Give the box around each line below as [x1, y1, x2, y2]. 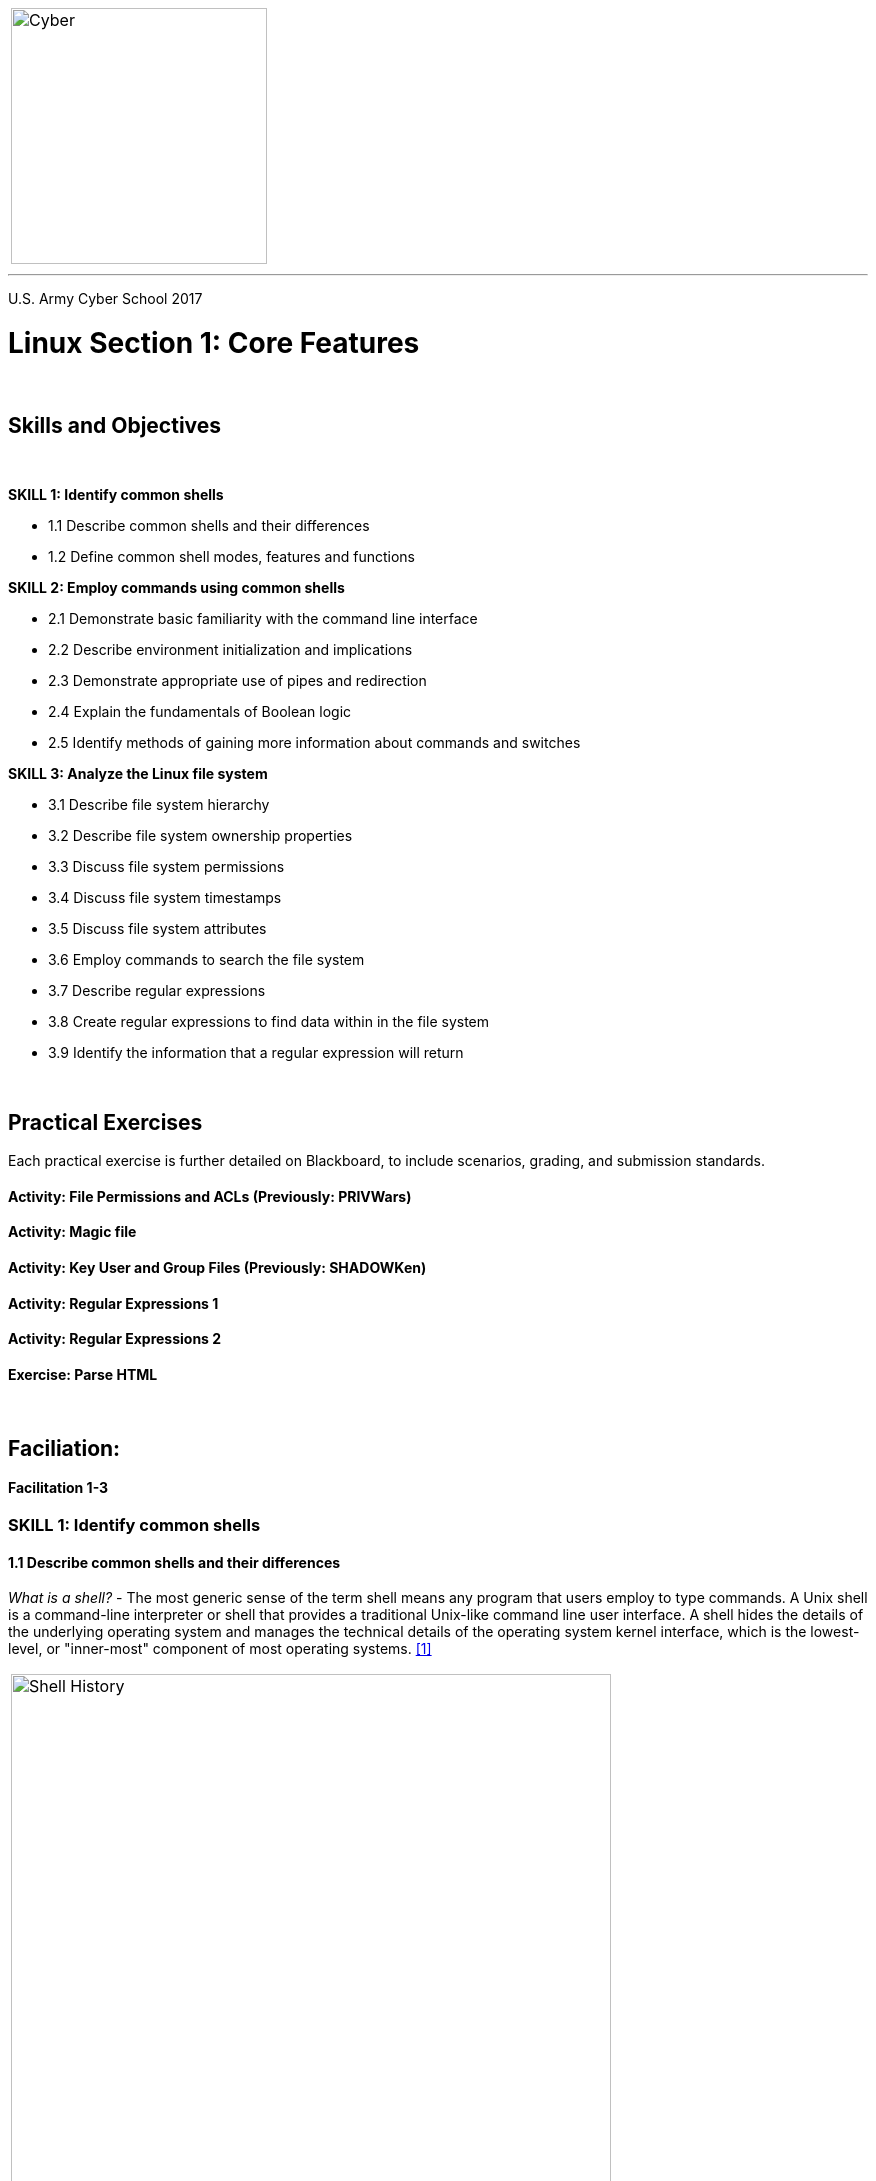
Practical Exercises [8, 1109, 203, 1135]
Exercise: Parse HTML [8, 1365, 158, 1383]
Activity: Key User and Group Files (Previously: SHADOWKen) [8, 1259, 427, 1277]
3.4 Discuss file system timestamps [48, 889, 282, 907]
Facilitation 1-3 [8, 1479, 109, 1497]
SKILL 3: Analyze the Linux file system [8, 765, 268, 783]
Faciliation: [8, 1435, 121, 1461]
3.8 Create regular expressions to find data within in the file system [48, 1013, 490, 1031]
